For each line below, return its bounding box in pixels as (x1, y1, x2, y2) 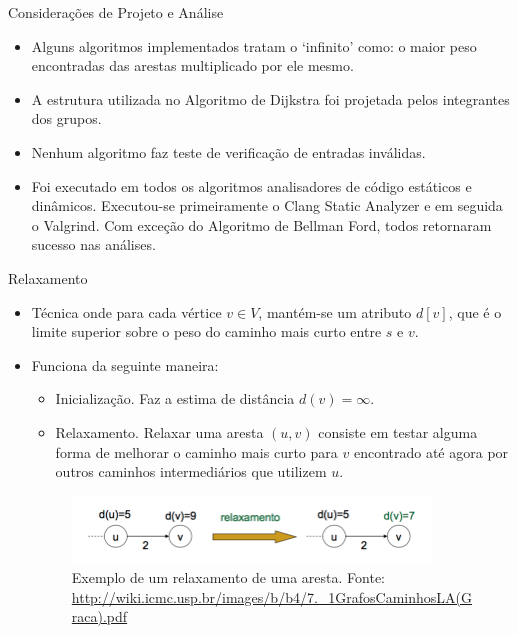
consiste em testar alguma (318, 421, 478, 442)
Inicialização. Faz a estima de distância (55, 388, 295, 409)
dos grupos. (31, 108, 102, 129)
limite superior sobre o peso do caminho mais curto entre (31, 321, 382, 342)
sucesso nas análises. (31, 234, 156, 255)
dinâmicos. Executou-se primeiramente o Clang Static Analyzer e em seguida (31, 195, 503, 216)
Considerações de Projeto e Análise (8, 2, 224, 22)
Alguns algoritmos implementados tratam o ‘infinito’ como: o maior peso (31, 35, 477, 56)
